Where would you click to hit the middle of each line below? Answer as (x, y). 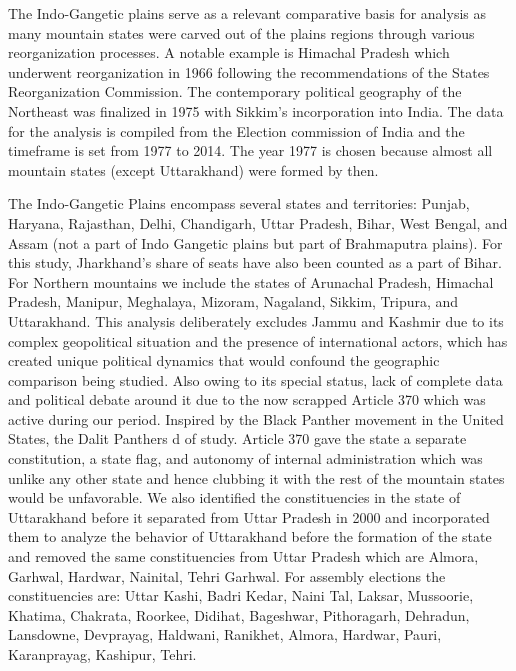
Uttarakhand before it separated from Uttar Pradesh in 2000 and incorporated (249, 516)
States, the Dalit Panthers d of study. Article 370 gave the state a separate (237, 438)
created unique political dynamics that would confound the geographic (224, 360)
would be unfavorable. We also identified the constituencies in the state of (234, 497)
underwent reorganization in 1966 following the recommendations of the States (249, 71)
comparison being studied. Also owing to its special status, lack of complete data (255, 379)
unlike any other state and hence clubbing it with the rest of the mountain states (256, 477)
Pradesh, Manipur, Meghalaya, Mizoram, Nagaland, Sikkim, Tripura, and (233, 301)
